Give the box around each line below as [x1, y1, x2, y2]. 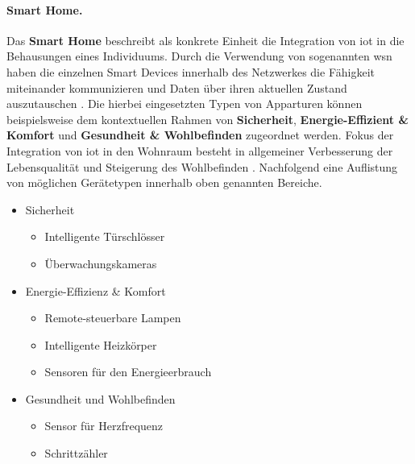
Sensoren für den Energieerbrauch [44, 363, 212, 380]
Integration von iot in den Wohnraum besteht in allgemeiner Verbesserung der [6, 142, 393, 159]
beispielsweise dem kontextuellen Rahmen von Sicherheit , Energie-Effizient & [6, 110, 409, 127]
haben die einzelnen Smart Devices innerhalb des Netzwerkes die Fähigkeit [6, 63, 375, 80]
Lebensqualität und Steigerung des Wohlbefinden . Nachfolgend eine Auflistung [6, 158, 398, 175]
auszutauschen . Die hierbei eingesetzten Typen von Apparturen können [6, 95, 363, 112]
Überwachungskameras [44, 255, 157, 271]
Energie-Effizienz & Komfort [25, 282, 166, 299]
